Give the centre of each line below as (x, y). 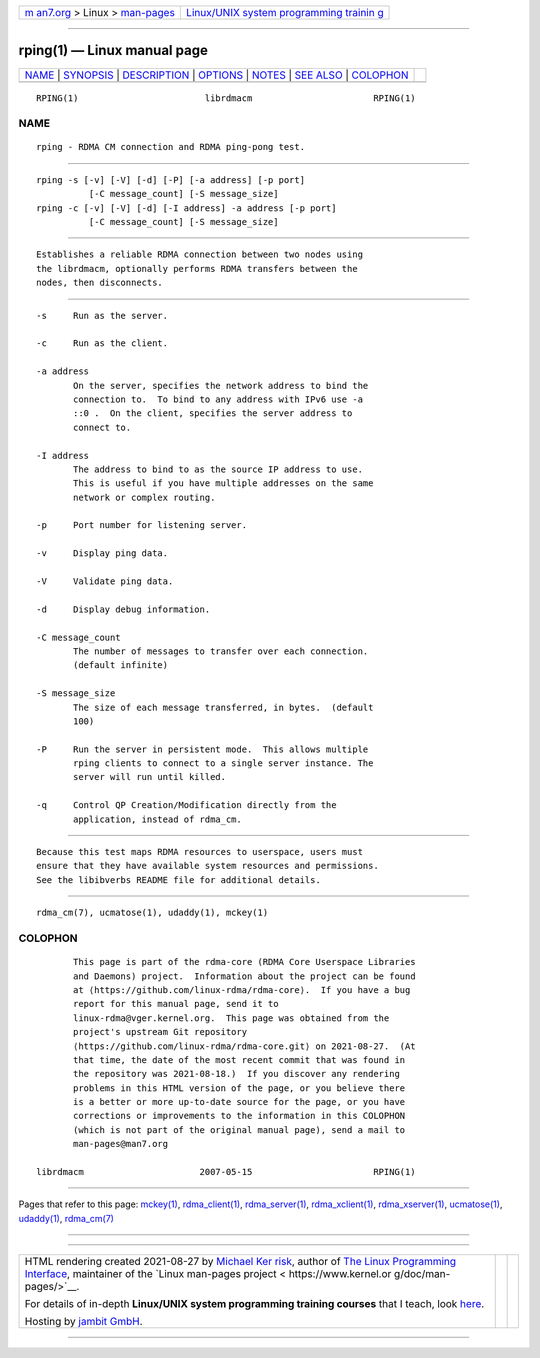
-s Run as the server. (102, 315)
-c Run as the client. (102, 343)
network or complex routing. (144, 497)
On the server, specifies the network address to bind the (221, 385)
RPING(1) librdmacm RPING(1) (226, 98)
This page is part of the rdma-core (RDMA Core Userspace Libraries (244, 962)
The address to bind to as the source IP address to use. (218, 469)
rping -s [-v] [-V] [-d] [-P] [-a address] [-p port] (170, 179)
